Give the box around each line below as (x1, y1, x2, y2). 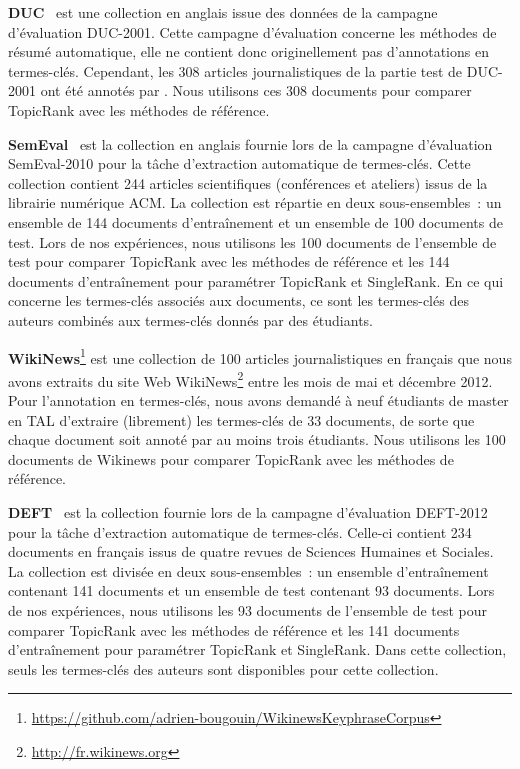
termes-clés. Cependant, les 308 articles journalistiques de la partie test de (8, 60, 463, 81)
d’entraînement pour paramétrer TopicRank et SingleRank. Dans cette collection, (8, 639, 507, 660)
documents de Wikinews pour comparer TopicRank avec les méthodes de (8, 448, 454, 469)
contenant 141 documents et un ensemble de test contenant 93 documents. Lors (8, 580, 495, 601)
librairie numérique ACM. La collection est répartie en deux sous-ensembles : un (8, 192, 502, 213)
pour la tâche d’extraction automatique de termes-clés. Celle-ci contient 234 (8, 521, 472, 542)
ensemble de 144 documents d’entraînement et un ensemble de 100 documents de (8, 211, 503, 232)
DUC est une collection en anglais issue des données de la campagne (8, 2, 438, 22)
